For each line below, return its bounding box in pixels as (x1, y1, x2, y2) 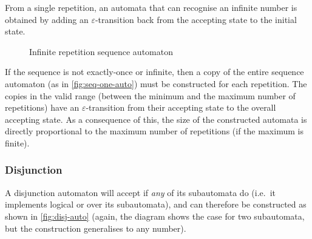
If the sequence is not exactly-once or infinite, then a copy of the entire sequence (5, 65, 304, 78)
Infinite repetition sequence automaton (29, 45, 173, 57)
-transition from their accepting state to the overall (86, 101, 276, 114)
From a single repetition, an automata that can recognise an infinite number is (5, 1, 297, 13)
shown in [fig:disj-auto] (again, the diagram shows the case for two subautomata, (5, 209, 305, 222)
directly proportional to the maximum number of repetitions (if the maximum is (5, 125, 304, 137)
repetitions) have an (5, 101, 80, 114)
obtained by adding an (5, 13, 89, 25)
